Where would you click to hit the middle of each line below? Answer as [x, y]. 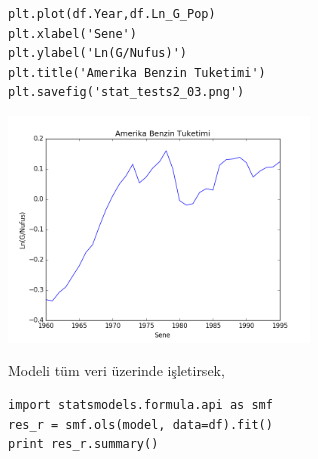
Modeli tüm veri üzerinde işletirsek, [116, 370]
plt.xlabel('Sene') [72, 33]
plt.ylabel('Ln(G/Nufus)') [97, 53]
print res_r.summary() [83, 444]
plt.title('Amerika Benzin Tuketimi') [137, 72]
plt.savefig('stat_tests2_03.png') [126, 92]
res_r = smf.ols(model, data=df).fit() [140, 424]
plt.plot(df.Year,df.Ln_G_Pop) [112, 14]
